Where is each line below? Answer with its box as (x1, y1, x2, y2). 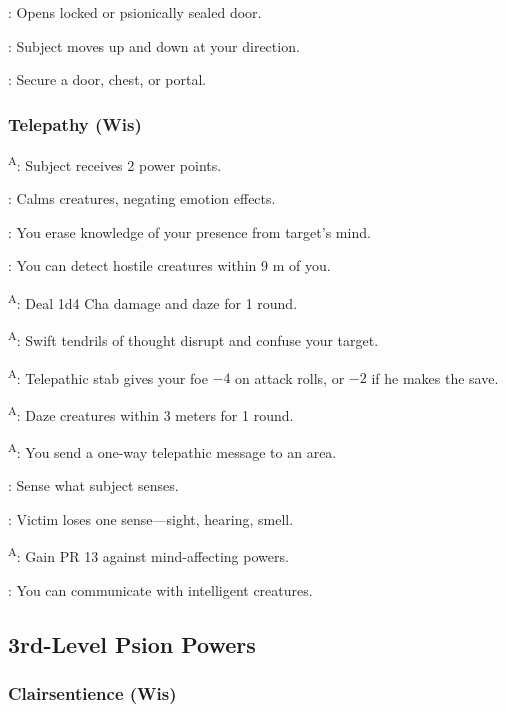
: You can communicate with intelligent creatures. (8, 579, 313, 600)
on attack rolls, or (235, 367, 345, 388)
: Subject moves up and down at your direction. (8, 35, 300, 56)
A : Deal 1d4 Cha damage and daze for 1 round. (8, 290, 298, 313)
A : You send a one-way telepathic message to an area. (8, 439, 337, 462)
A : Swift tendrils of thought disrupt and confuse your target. (8, 327, 379, 350)
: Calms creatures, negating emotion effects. (8, 188, 276, 209)
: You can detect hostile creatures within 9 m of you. (8, 255, 331, 276)
